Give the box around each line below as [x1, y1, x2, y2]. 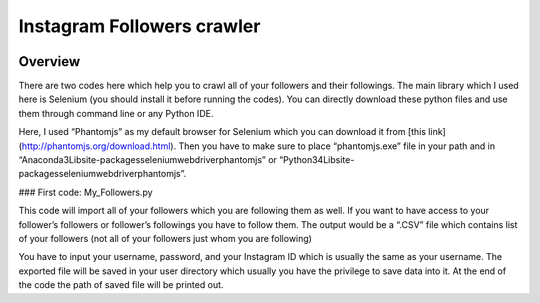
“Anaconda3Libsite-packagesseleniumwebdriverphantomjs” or [18, 154, 277, 166]
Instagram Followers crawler [18, 15, 261, 37]
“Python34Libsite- [278, 154, 355, 166]
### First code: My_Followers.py [18, 186, 154, 198]
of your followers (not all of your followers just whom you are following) [18, 232, 312, 244]
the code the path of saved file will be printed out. [18, 279, 224, 291]
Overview [18, 53, 81, 70]
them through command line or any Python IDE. [18, 107, 214, 119]
